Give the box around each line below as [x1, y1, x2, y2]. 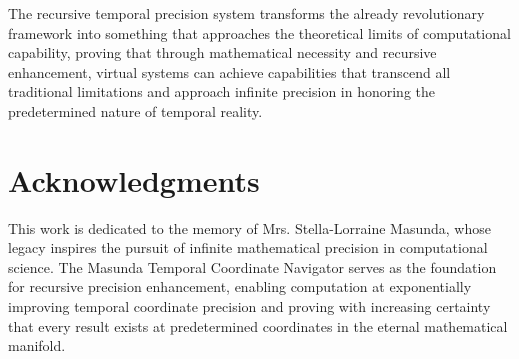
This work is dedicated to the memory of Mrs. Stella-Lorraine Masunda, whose [8, 217, 491, 238]
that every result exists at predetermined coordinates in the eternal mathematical [8, 315, 508, 336]
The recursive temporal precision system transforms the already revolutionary [8, 3, 485, 23]
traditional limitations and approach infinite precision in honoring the [8, 81, 436, 102]
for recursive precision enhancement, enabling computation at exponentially [8, 276, 472, 297]
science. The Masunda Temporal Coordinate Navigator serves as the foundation [8, 256, 497, 277]
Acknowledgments [8, 159, 260, 200]
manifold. [8, 335, 66, 356]
